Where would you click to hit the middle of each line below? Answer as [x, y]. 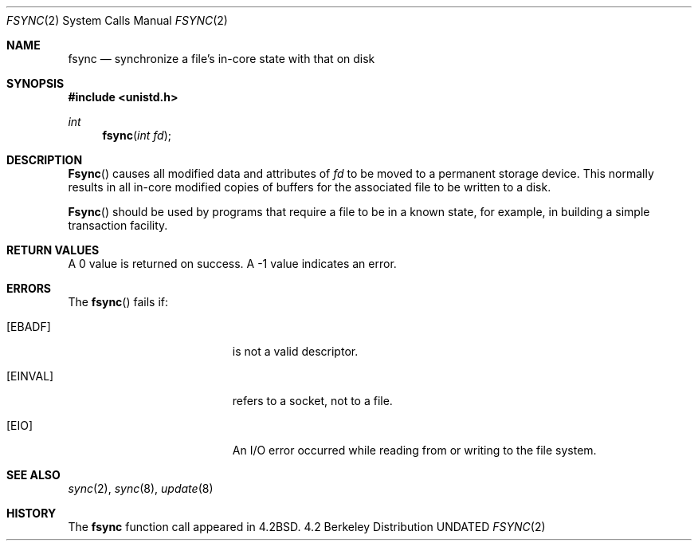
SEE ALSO [33, 475]
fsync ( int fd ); [137, 135]
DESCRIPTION [45, 160]
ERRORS [29, 288]
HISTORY [31, 513]
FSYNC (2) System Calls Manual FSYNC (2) [117, 20]
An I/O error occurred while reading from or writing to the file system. [414, 450]
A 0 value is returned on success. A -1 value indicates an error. [232, 264]
